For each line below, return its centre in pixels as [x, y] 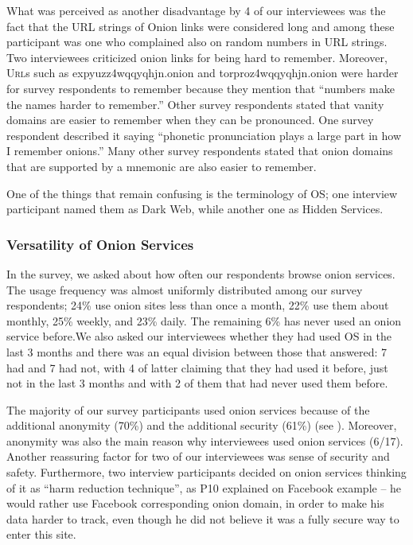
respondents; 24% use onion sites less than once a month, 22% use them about [198, 305]
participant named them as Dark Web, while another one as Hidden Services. [195, 209]
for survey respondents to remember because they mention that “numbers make [201, 88]
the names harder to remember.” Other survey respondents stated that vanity [195, 104]
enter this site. [41, 534]
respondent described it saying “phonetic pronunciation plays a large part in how [204, 135]
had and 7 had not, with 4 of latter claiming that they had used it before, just [197, 367]
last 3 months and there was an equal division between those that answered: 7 [197, 351]
